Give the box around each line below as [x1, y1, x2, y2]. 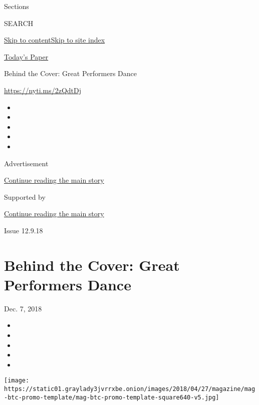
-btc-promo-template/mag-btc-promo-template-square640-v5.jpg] [4, 393, 219, 401]
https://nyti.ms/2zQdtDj [4, 85, 81, 95]
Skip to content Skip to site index [4, 35, 105, 45]
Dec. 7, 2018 [4, 303, 42, 313]
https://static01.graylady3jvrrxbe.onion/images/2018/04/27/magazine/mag [4, 385, 255, 393]
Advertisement [4, 158, 49, 168]
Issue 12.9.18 [4, 225, 43, 235]
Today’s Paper [4, 51, 49, 62]
